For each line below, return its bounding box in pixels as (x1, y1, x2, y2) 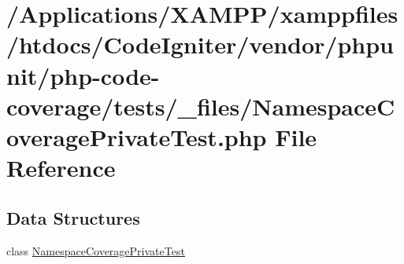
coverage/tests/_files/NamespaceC (6, 90, 395, 122)
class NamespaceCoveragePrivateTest (6, 242, 185, 258)
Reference (6, 152, 116, 184)
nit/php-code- (6, 59, 160, 91)
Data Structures (6, 205, 140, 229)
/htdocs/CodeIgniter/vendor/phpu (6, 28, 394, 60)
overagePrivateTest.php (6, 120, 267, 152)
